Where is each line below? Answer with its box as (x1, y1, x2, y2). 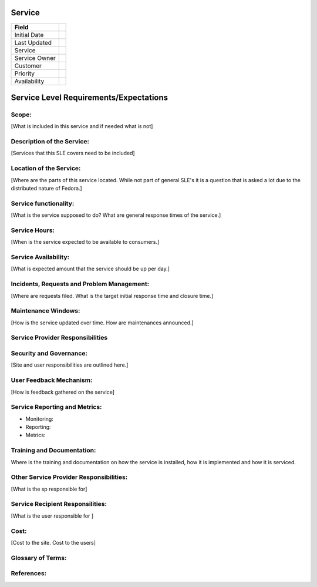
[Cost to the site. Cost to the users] (11, 539, 96, 546)
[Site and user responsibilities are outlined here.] (11, 361, 129, 368)
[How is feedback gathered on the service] (11, 388, 114, 395)
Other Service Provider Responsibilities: (11, 473, 128, 481)
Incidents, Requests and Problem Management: (11, 280, 150, 288)
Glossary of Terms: (11, 554, 67, 562)
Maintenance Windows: (11, 307, 80, 315)
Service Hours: (11, 226, 55, 234)
